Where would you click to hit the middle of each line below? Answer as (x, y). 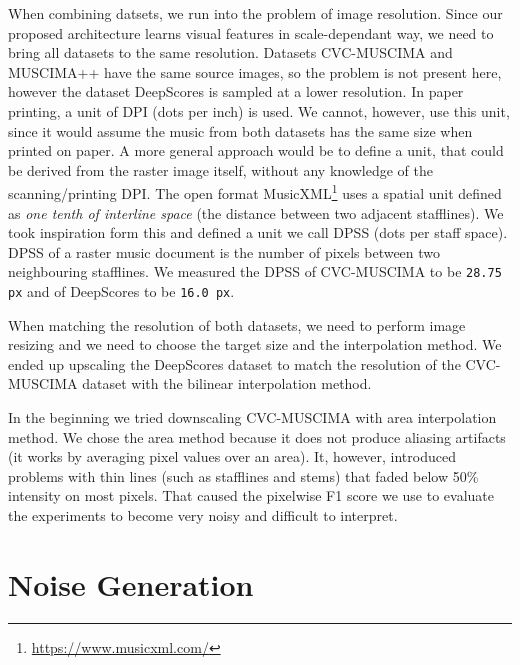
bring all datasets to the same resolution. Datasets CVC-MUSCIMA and (230, 52)
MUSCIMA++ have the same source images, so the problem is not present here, (255, 71)
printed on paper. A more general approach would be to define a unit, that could (256, 150)
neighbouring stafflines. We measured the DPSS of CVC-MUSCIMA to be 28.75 (255, 271)
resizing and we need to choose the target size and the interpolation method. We (255, 344)
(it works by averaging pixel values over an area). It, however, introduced (232, 456)
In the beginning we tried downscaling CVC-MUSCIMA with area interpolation (252, 417)
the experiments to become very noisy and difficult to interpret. (203, 515)
